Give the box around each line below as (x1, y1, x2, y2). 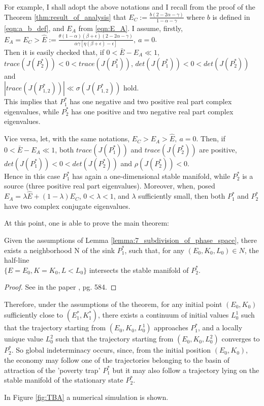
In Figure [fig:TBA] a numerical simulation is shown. (4, 391, 169, 402)
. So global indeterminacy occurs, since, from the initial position (11, 345, 211, 355)
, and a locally (198, 322, 243, 333)
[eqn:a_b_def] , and (4, 22, 64, 33)
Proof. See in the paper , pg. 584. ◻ (4, 282, 117, 292)
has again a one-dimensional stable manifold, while (72, 170, 230, 181)
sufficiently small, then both (138, 191, 225, 201)
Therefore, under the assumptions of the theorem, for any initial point (4, 298, 222, 309)
